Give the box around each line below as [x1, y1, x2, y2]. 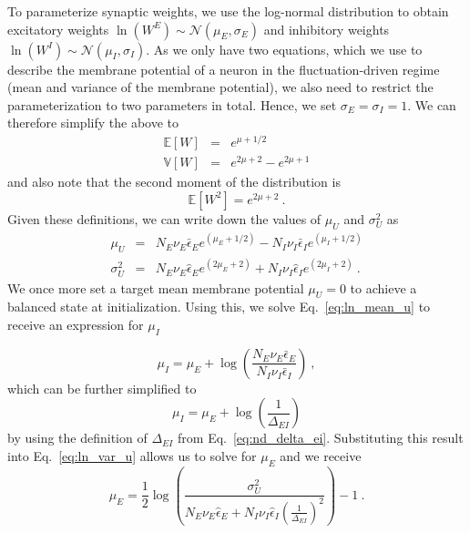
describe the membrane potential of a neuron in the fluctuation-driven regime [7, 59, 440, 78]
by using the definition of [7, 428, 148, 447]
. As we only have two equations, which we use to [146, 39, 423, 58]
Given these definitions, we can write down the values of [7, 209, 322, 228]
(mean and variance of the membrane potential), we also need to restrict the [7, 77, 434, 97]
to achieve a [350, 278, 417, 297]
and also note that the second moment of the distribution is [7, 172, 341, 191]
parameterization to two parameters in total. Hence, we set [7, 95, 337, 114]
